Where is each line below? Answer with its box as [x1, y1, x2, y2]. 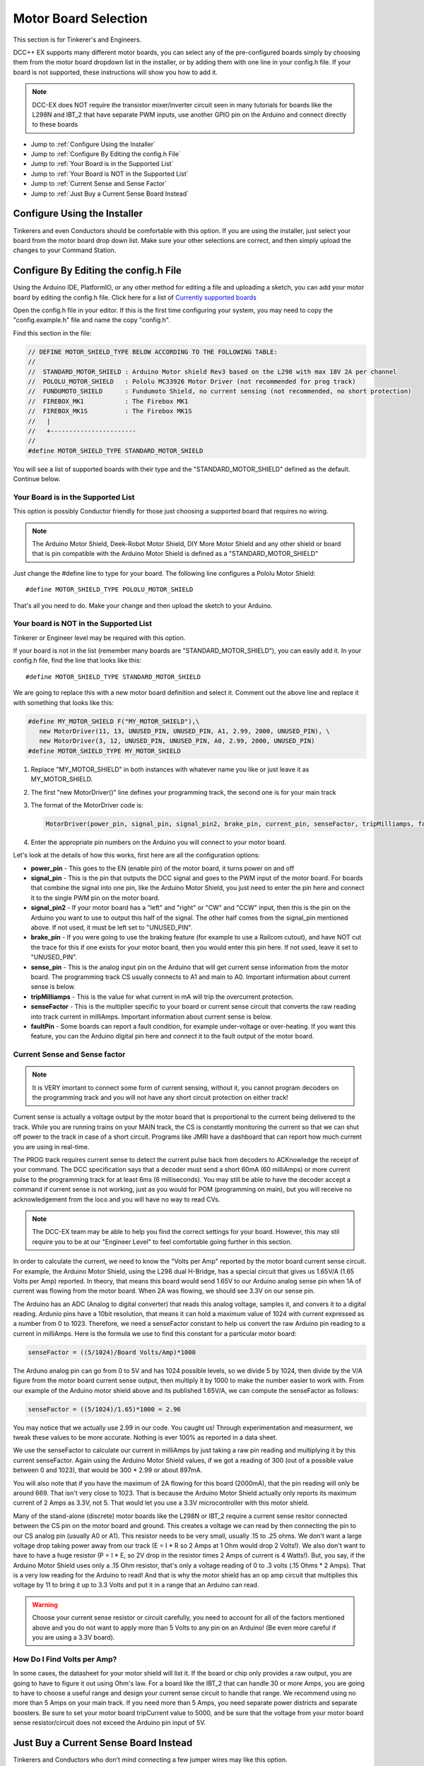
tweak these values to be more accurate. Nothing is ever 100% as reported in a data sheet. [13, 1433, 278, 1441]
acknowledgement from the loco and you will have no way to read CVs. [13, 1195, 220, 1204]
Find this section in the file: [13, 328, 92, 337]
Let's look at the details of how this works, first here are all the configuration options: [13, 851, 261, 860]
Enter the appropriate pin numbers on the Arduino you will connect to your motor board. [30, 838, 287, 846]
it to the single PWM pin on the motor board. [30, 894, 160, 902]
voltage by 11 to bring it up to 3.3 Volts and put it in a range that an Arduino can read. [13, 1581, 259, 1589]
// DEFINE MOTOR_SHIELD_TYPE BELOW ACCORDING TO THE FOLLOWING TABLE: [28, 348, 278, 356]
